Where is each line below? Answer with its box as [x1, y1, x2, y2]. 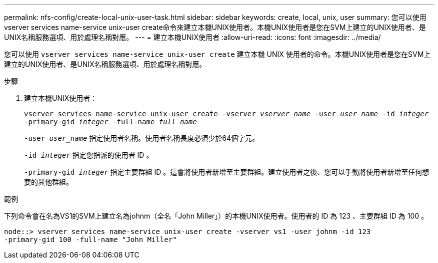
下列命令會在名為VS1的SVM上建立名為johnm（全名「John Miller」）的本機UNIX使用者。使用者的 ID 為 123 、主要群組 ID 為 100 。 [4, 212, 428, 220]
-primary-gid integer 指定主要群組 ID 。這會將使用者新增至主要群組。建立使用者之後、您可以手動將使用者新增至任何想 [24, 168, 429, 176]
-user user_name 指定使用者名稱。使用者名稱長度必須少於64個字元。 [24, 134, 259, 142]
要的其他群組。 [24, 178, 73, 186]
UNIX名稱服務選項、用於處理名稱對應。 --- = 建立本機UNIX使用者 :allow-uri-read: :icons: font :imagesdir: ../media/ [4, 33, 381, 41]
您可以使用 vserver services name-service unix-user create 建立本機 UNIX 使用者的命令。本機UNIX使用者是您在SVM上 [4, 50, 431, 58]
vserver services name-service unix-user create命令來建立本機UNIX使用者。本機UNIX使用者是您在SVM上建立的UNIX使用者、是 [4, 23, 426, 31]
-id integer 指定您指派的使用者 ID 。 [24, 151, 153, 159]
